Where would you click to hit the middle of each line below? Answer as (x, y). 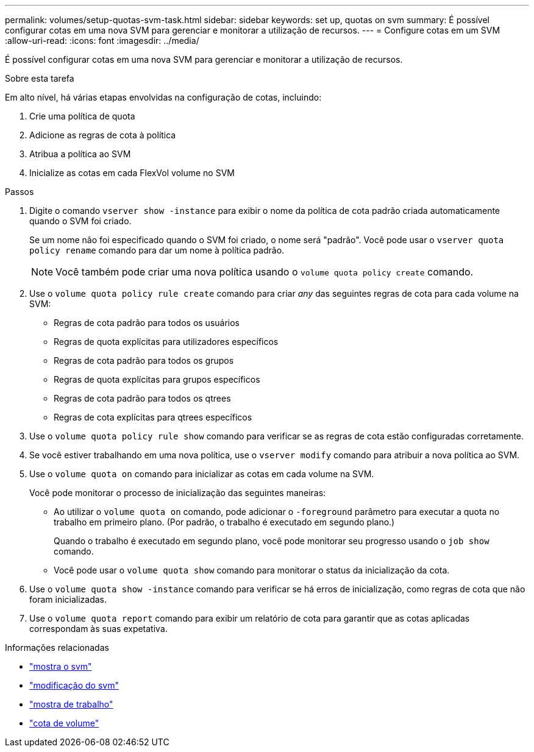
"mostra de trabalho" (71, 704)
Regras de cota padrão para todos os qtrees (142, 398)
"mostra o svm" (61, 666)
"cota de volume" (64, 723)
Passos (20, 192)
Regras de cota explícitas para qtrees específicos (153, 417)
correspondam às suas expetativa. (98, 629)
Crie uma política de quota (82, 116)
